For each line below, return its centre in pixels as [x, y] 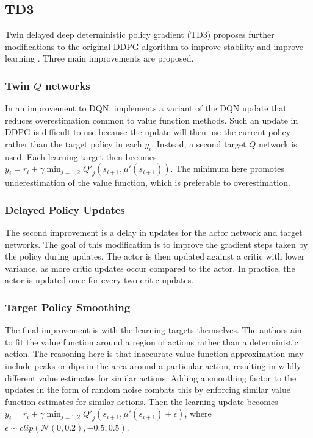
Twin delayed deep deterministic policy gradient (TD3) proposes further [140, 34]
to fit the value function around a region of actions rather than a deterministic [152, 341]
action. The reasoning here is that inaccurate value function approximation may [154, 354]
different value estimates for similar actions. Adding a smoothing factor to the [151, 377]
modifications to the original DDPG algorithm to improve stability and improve [154, 46]
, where [198, 413]
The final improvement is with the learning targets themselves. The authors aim [155, 330]
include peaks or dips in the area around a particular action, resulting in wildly [153, 365]
